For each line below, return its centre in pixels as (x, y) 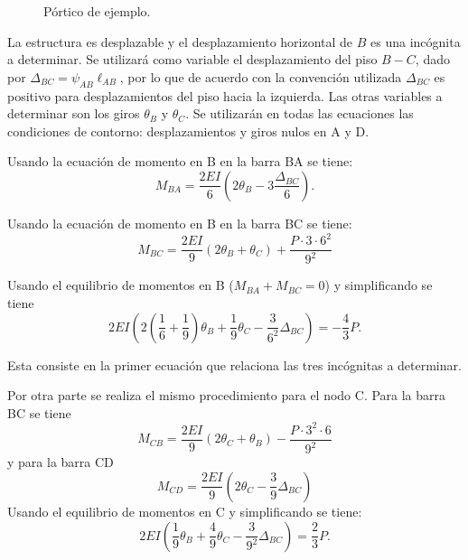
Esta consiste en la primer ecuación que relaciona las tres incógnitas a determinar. (234, 364)
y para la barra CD (61, 462)
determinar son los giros (74, 113)
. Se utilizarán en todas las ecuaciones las (300, 113)
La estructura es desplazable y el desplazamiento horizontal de (180, 41)
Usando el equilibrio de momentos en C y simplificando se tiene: (185, 511)
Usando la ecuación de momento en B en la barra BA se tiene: (180, 161)
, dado (432, 59)
